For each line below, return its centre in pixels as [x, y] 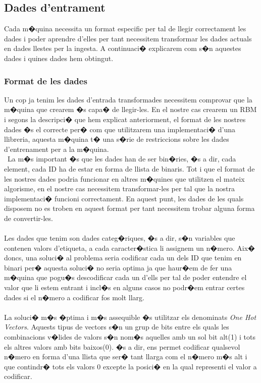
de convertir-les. [29, 218]
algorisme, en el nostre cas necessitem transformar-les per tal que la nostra [119, 188]
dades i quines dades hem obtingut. [59, 58]
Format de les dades [46, 80]
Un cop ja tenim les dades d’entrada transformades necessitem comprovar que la [128, 99]
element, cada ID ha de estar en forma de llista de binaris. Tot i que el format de [129, 168]
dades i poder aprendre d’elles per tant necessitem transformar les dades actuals [128, 38]
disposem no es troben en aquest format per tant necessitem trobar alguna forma [129, 208]
